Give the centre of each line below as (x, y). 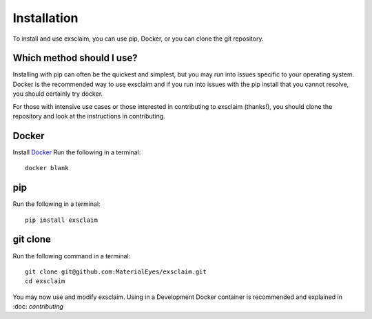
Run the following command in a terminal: (72, 256)
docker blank (47, 168)
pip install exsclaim (61, 220)
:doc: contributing (38, 307)
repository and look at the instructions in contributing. (89, 116)
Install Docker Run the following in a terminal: (77, 152)
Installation (45, 18)
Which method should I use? (75, 58)
